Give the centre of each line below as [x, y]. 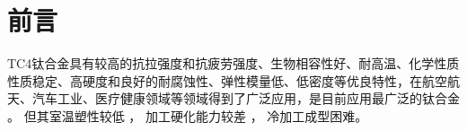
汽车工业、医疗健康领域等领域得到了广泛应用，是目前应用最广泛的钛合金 [246, 98]
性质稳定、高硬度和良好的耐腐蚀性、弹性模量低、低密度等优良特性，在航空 [227, 80]
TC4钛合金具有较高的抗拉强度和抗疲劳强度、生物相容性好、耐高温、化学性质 [233, 63]
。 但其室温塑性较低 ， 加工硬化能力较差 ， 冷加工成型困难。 [188, 115]
